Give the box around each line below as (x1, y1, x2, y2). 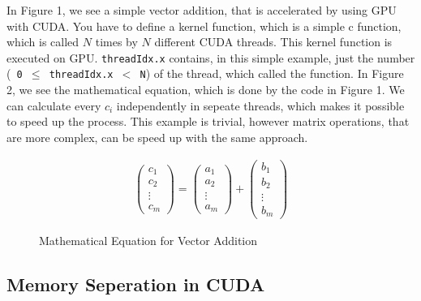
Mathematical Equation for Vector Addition (39, 232, 258, 249)
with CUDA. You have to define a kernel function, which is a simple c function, (6, 17, 402, 34)
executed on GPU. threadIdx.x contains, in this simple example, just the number (6, 49, 415, 66)
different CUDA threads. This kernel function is (154, 33, 393, 50)
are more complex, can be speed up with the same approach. (6, 128, 308, 145)
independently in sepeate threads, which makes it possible (116, 97, 405, 114)
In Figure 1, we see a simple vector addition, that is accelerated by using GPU (6, 2, 397, 18)
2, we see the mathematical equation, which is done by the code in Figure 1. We (6, 81, 405, 98)
